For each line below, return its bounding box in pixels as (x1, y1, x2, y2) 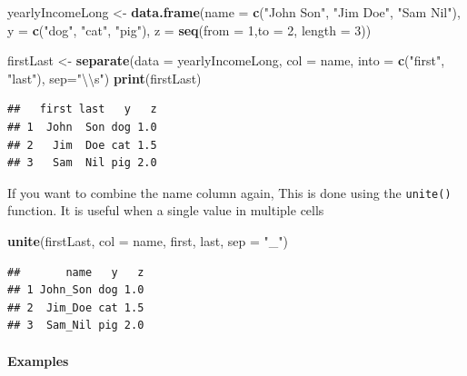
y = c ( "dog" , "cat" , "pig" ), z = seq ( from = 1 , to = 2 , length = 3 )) (7, 20, 372, 39)
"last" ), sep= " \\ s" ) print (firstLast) (7, 68, 202, 87)
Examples (7, 351, 69, 370)
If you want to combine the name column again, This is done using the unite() (7, 183, 452, 202)
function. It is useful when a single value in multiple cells (7, 201, 324, 220)
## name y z (7, 265, 144, 279)
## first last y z (7, 103, 157, 116)
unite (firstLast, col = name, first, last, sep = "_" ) (7, 232, 288, 250)
